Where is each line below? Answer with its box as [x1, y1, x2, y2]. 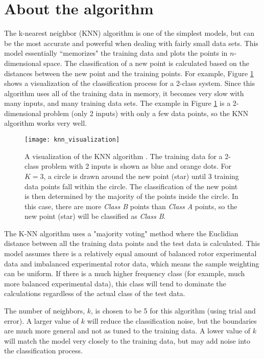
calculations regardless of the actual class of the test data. [4, 288, 185, 299]
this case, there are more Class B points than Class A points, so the [25, 200, 237, 211]
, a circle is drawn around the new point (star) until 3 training [43, 170, 239, 181]
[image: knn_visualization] [25, 136, 120, 144]
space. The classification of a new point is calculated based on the [43, 57, 249, 68]
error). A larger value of [4, 315, 79, 326]
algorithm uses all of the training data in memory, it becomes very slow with [4, 87, 244, 98]
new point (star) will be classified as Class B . [25, 211, 166, 221]
